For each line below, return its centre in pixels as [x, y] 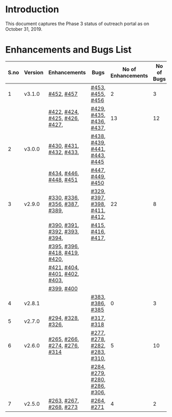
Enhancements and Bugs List [69, 50]
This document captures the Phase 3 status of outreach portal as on [77, 24]
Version [34, 72]
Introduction [32, 9]
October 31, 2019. [24, 29]
